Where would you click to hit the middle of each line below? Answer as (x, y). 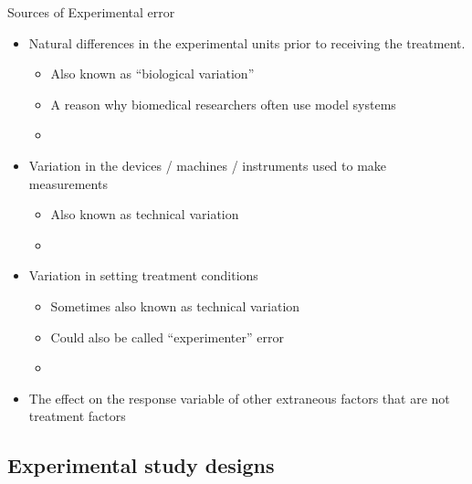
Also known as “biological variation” (152, 74)
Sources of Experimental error (91, 12)
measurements (68, 183)
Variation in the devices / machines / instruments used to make (208, 165)
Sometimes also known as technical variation (175, 305)
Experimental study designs (141, 465)
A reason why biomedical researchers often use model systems (223, 104)
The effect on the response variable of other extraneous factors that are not (239, 398)
